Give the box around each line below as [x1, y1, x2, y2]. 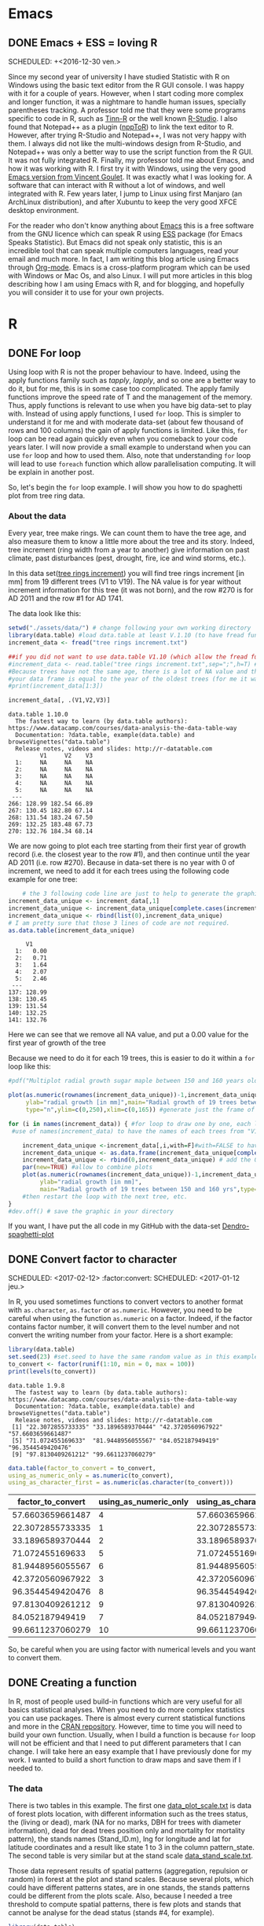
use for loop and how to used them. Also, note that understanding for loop [8, 451, 251, 460]
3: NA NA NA [15, 772, 93, 780]
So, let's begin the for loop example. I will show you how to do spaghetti [8, 482, 243, 492]
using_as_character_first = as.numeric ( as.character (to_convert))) [8, 1479, 234, 1487]
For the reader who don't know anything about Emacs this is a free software [8, 221, 254, 230]
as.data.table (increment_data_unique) [8, 926, 135, 934]
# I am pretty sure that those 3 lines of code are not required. [8, 919, 230, 927]
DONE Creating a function [8, 1675, 137, 1689]
